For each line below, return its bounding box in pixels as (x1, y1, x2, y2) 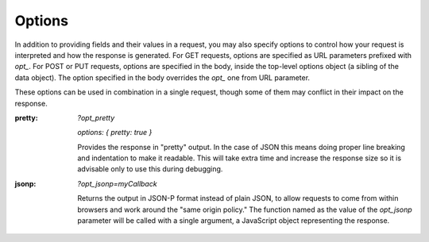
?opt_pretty (77, 113, 115, 122)
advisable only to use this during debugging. (77, 164, 223, 174)
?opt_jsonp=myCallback (77, 179, 158, 188)
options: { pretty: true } (77, 128, 153, 137)
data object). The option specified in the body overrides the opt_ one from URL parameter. (14, 72, 310, 83)
